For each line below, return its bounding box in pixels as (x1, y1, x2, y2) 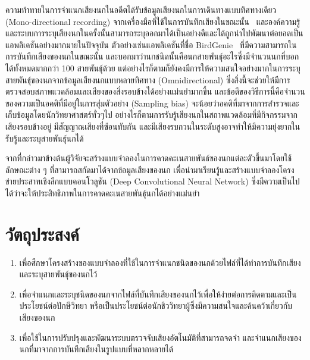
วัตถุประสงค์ (5, 221, 79, 246)
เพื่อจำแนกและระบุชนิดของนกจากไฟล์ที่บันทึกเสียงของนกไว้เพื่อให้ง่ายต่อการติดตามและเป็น (19, 287, 297, 300)
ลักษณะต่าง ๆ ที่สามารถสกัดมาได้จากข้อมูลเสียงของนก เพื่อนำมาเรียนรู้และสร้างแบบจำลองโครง (5, 163, 295, 176)
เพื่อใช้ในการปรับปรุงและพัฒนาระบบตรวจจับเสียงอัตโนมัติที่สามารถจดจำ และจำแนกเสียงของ (19, 331, 302, 343)
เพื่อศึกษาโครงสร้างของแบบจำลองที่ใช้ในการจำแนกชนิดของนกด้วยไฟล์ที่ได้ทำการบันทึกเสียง (19, 256, 301, 268)
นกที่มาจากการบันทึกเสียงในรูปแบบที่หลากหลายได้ (19, 343, 174, 355)
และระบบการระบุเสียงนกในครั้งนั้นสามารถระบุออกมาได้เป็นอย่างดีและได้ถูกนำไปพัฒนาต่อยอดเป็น (5, 27, 303, 39)
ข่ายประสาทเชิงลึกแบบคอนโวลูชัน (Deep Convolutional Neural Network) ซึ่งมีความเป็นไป (5, 175, 300, 187)
